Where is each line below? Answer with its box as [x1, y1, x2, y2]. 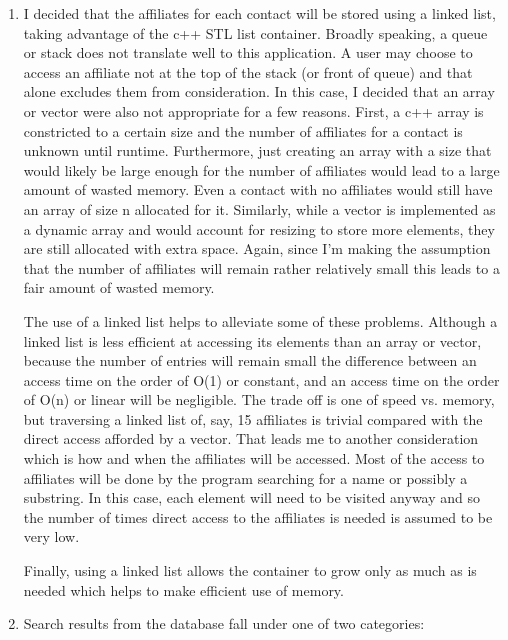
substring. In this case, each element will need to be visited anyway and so [23, 487, 481, 508]
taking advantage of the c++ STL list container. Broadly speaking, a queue [23, 22, 488, 43]
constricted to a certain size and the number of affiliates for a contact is [23, 120, 463, 141]
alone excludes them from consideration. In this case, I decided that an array [23, 81, 495, 102]
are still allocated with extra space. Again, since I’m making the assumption [23, 238, 491, 259]
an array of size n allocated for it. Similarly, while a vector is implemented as [23, 198, 496, 219]
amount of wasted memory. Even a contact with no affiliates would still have [23, 179, 493, 200]
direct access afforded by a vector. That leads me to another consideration [23, 428, 479, 449]
